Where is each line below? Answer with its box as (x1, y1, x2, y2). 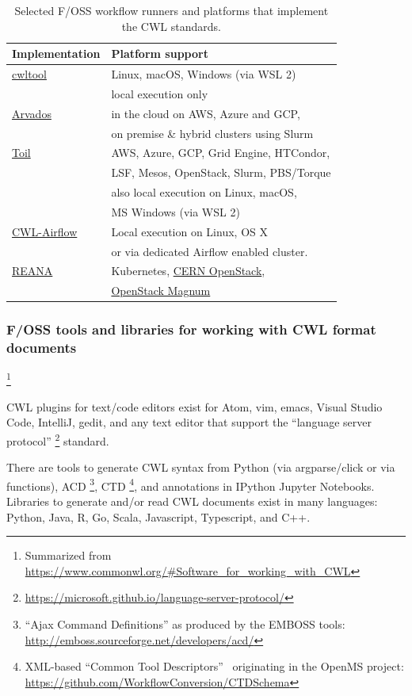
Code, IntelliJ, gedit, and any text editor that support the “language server (6, 414, 372, 430)
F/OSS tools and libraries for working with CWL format (6, 319, 376, 339)
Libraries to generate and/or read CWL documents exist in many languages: (6, 493, 378, 510)
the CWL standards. (121, 17, 221, 34)
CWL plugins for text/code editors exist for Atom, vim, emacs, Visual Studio (6, 398, 383, 415)
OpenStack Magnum (111, 282, 211, 299)
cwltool (12, 66, 47, 82)
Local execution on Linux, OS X (111, 223, 268, 239)
